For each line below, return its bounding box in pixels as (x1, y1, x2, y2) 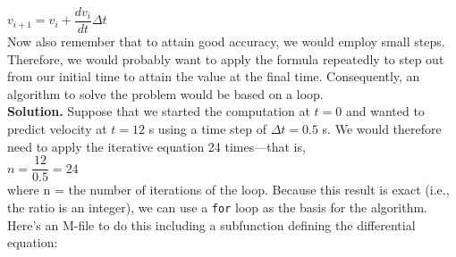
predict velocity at (7, 120, 107, 138)
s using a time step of (148, 120, 266, 138)
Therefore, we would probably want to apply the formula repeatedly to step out (7, 49, 444, 68)
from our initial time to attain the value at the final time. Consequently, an (7, 67, 420, 86)
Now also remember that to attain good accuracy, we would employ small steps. (7, 32, 445, 51)
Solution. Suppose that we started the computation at (7, 102, 310, 120)
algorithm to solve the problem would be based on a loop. (7, 84, 324, 103)
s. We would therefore (322, 120, 442, 138)
